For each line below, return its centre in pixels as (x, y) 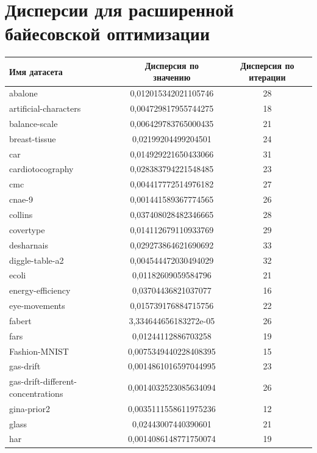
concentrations (36, 393)
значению (172, 77)
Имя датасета (36, 71)
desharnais (29, 245)
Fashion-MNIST (39, 351)
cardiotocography (41, 169)
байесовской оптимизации (108, 33)
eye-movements (37, 306)
